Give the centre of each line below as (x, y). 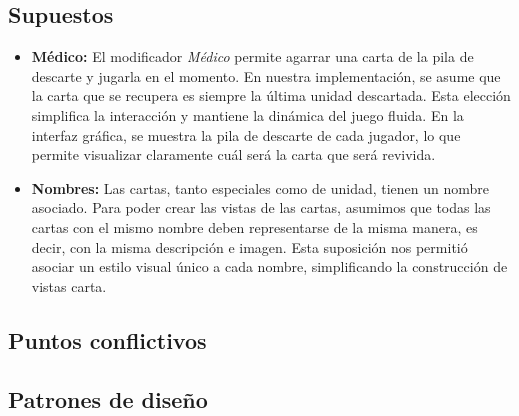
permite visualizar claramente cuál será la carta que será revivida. (233, 154)
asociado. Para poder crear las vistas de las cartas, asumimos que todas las (261, 207)
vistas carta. (69, 285)
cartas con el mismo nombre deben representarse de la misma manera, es (254, 226)
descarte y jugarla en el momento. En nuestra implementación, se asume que (266, 75)
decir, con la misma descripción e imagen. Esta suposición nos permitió (249, 246)
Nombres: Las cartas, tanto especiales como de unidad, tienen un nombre (260, 187)
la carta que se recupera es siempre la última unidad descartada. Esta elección (271, 95)
